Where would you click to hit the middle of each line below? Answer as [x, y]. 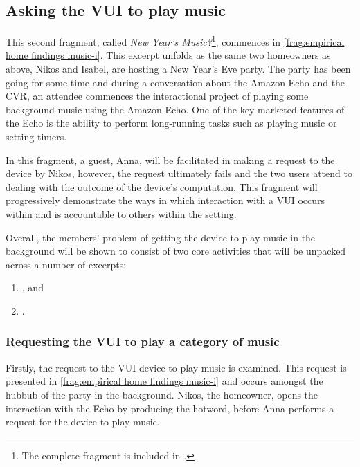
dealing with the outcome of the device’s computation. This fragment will [162, 186]
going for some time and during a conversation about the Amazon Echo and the [175, 82]
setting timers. [36, 137]
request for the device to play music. [83, 422]
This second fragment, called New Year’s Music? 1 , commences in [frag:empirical [175, 40]
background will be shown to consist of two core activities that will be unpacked [176, 251]
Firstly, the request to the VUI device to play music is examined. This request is [176, 367]
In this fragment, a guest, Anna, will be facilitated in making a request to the [170, 159]
